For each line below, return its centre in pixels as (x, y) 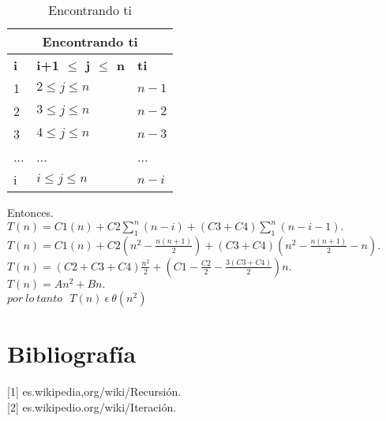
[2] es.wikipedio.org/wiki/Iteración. (92, 406)
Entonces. (30, 212)
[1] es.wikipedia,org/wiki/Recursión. (94, 391)
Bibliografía (72, 354)
